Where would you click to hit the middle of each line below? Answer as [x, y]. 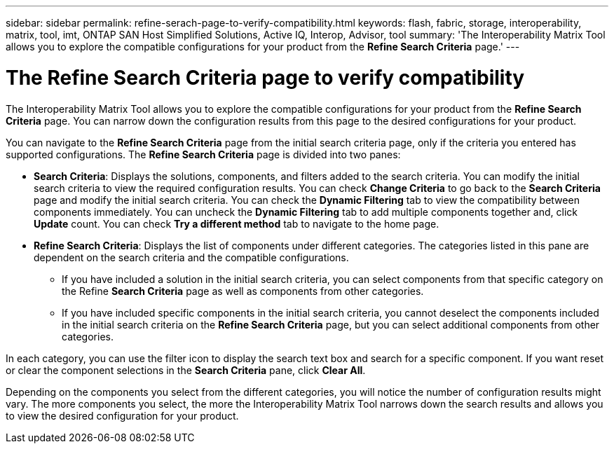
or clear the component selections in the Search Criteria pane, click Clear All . [186, 370]
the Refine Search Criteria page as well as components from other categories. [243, 291]
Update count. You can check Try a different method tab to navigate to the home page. [237, 223]
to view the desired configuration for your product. [122, 415]
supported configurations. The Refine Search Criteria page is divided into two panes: [203, 154]
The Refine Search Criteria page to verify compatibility [265, 77]
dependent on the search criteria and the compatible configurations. [191, 257]
